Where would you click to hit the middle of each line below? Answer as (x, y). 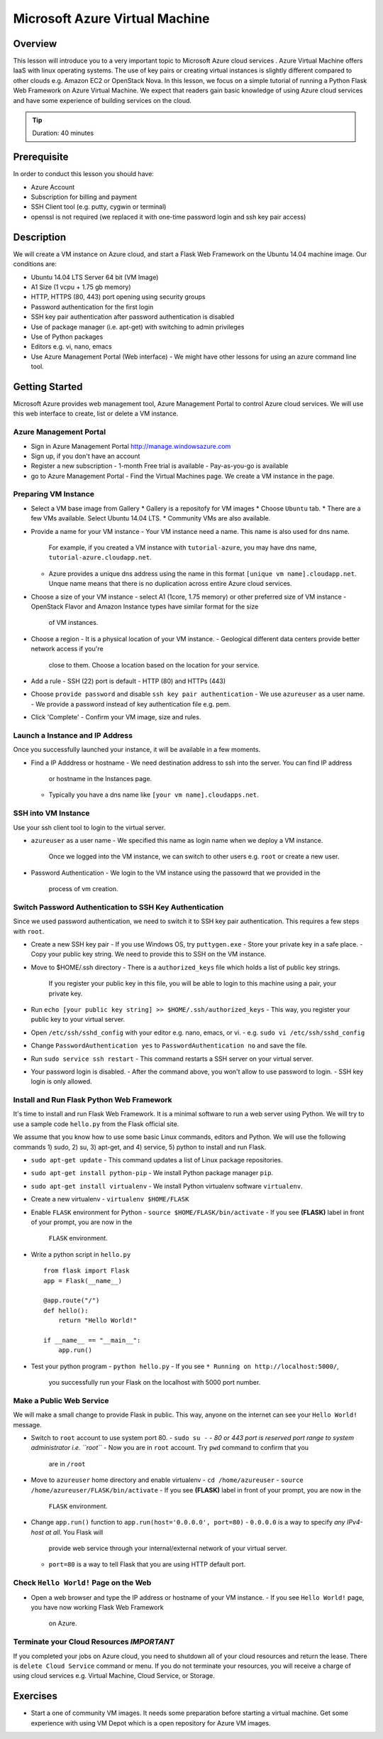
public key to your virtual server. (78, 1020)
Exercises (35, 1696)
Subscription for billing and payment (84, 197)
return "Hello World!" (98, 1320)
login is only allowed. (61, 1081)
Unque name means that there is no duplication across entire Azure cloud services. (170, 584)
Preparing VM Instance (54, 494)
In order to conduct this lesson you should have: (83, 174)
